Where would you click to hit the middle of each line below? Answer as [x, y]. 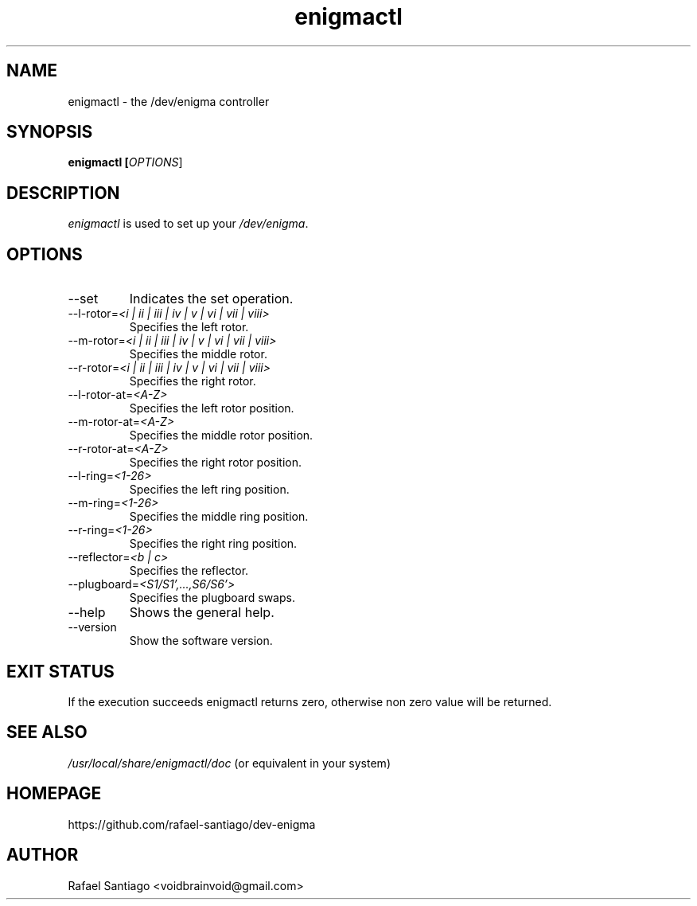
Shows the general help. [202, 613]
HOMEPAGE [54, 794]
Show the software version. [201, 641]
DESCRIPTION [63, 193]
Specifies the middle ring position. [219, 517]
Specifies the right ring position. [213, 544]
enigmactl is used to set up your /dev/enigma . [188, 224]
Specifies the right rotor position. [215, 463]
